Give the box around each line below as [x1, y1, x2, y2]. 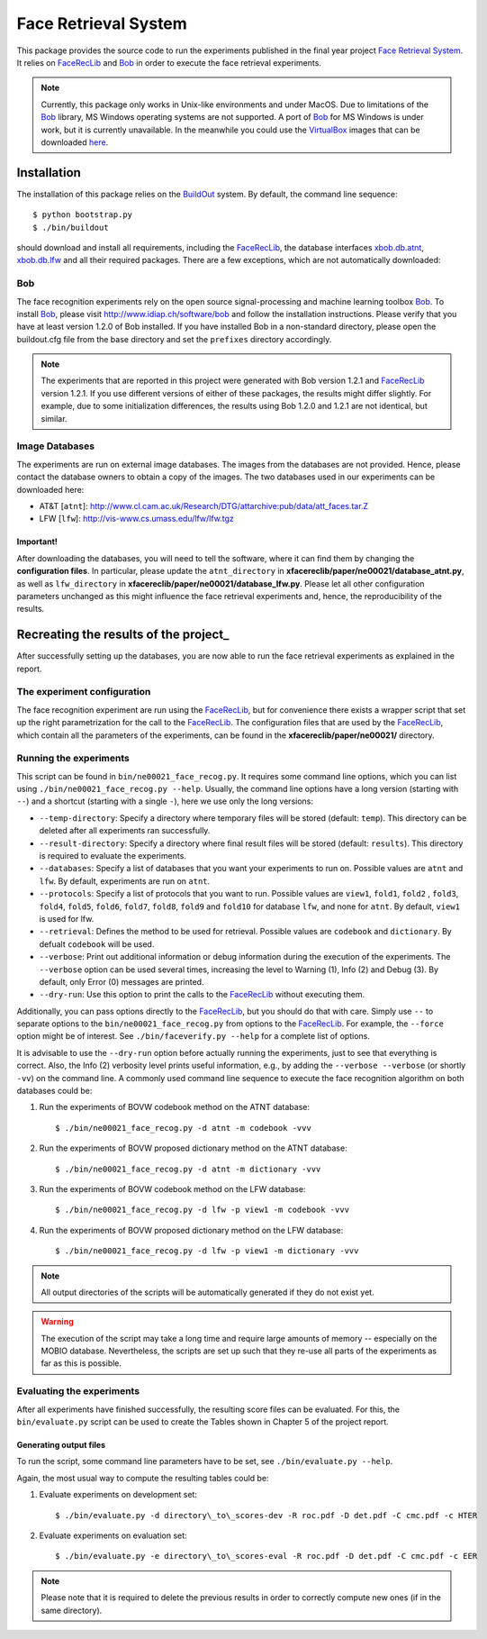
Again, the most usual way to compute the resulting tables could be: [16, 1472, 269, 1483]
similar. [41, 413, 68, 423]
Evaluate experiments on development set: [39, 1489, 198, 1500]
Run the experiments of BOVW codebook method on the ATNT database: [39, 1102, 311, 1113]
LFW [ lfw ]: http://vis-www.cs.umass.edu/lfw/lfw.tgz [39, 514, 234, 524]
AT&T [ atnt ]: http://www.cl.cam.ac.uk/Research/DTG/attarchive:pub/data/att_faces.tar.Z [39, 500, 369, 511]
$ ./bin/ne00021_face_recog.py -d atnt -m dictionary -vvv [55, 1163, 321, 1174]
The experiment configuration [16, 686, 151, 698]
